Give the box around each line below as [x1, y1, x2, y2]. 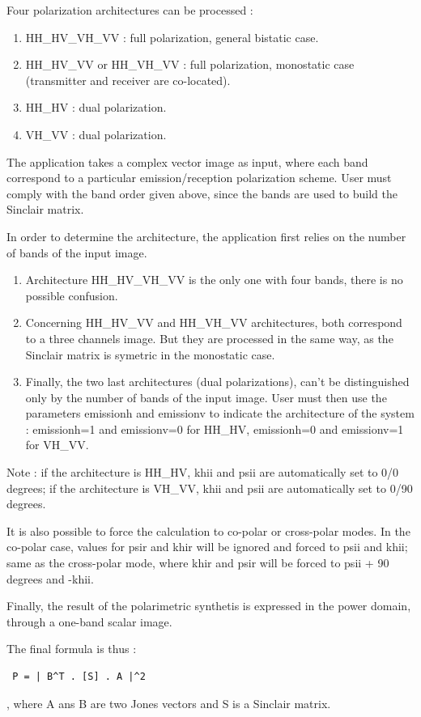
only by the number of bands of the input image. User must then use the [25, 388, 387, 405]
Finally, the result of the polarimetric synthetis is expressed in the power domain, [6, 597, 411, 614]
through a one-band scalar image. [6, 613, 172, 630]
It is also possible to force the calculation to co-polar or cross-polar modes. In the [6, 522, 410, 539]
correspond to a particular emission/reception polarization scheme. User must [6, 169, 392, 186]
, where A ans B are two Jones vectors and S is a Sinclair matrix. [6, 694, 331, 711]
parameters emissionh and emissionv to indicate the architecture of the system [25, 405, 415, 422]
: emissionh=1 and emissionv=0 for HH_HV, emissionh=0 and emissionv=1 [25, 420, 404, 437]
